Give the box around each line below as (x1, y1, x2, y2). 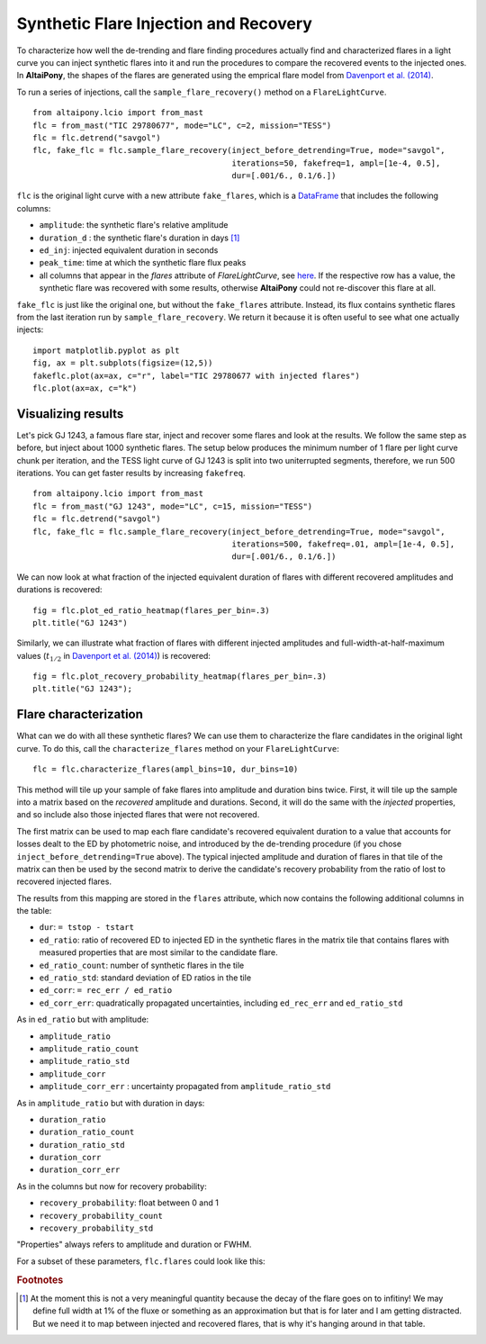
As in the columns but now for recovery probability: (16, 1180, 207, 1192)
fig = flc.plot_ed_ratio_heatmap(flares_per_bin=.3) (32, 605, 270, 616)
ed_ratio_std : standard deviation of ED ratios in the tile (39, 972, 252, 983)
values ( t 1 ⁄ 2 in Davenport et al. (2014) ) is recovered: (16, 650, 211, 663)
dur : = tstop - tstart (39, 922, 135, 933)
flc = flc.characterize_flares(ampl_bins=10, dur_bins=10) (32, 764, 299, 774)
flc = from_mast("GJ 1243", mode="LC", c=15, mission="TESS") (32, 501, 313, 511)
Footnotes (16, 1274, 64, 1286)
